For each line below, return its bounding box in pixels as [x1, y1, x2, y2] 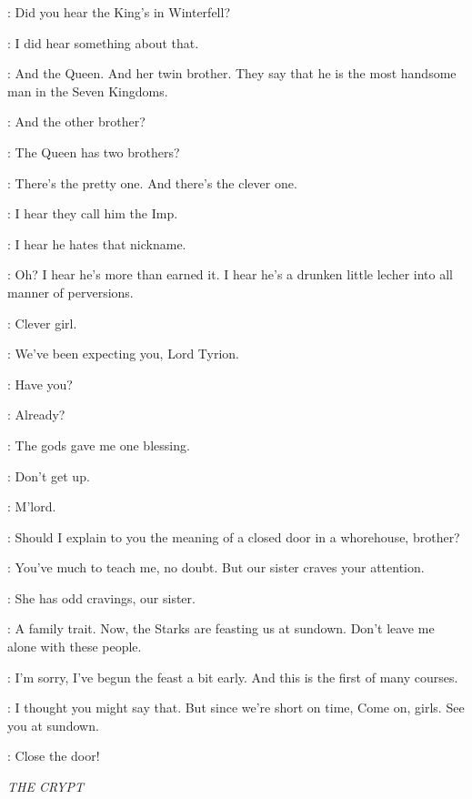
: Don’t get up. [7, 466, 90, 485]
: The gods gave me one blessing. [7, 435, 190, 454]
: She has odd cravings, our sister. [7, 588, 196, 607]
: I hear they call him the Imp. [7, 204, 178, 223]
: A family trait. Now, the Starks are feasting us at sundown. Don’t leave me [7, 619, 435, 638]
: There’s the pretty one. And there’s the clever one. [7, 173, 297, 192]
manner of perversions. [7, 282, 134, 301]
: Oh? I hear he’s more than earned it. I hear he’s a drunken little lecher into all [7, 265, 453, 284]
